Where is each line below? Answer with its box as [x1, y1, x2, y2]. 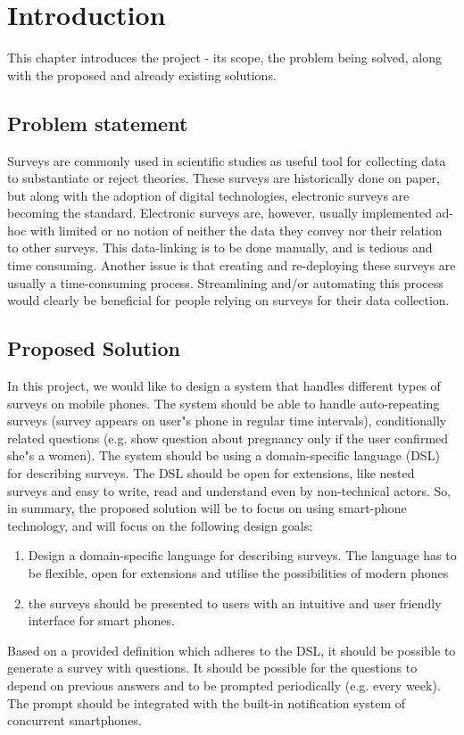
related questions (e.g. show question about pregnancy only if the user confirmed [7, 428, 449, 447]
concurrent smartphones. [7, 711, 142, 730]
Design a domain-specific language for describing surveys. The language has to [28, 546, 457, 565]
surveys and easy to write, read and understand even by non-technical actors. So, [7, 481, 452, 500]
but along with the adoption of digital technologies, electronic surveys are [7, 186, 410, 204]
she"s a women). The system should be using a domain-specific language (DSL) [7, 446, 440, 465]
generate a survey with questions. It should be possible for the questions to [7, 658, 418, 677]
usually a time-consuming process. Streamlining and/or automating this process [7, 273, 443, 292]
